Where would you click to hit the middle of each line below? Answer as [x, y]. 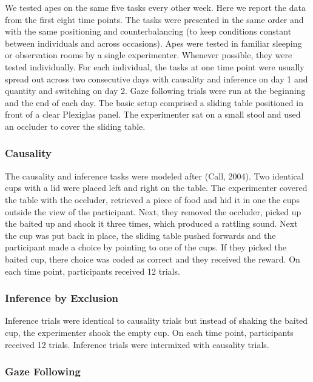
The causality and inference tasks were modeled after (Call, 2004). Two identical [154, 176]
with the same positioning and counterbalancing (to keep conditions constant [148, 31]
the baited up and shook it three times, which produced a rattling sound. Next [151, 223]
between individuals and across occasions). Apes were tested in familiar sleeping [153, 43]
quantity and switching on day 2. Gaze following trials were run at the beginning [155, 91]
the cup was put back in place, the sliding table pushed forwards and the [140, 235]
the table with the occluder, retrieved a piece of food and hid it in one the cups [152, 199]
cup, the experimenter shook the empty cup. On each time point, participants [149, 332]
